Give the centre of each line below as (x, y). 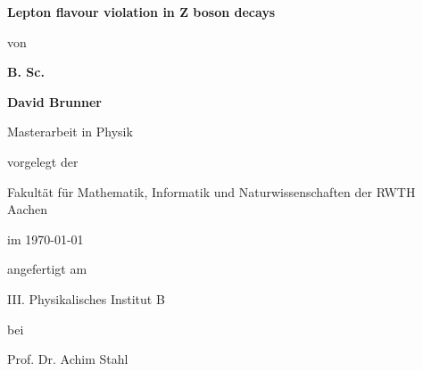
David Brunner (54, 101)
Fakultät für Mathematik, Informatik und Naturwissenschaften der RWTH (211, 191)
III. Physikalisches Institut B (86, 298)
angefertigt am (47, 269)
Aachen (28, 209)
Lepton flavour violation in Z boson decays (141, 12)
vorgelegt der (43, 161)
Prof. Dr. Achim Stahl (68, 359)
